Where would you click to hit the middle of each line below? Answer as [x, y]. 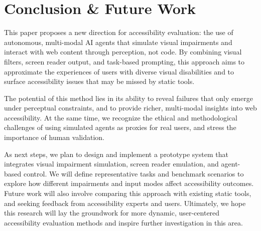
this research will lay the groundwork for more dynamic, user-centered [112, 213]
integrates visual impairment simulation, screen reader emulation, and [111, 164]
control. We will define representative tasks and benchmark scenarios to [134, 173]
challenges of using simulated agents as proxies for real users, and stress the [120, 127]
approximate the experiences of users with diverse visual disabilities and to [119, 71]
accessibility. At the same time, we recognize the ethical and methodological [121, 117]
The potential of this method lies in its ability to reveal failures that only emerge [128, 98]
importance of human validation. [54, 137]
